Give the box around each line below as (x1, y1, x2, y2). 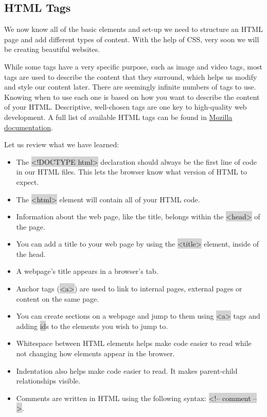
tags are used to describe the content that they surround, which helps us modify (4, 71, 257, 82)
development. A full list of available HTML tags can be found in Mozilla (4, 111, 233, 122)
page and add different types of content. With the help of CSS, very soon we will (4, 33, 259, 44)
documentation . (4, 121, 53, 132)
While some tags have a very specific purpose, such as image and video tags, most (4, 61, 262, 72)
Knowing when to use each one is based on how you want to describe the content (4, 91, 260, 102)
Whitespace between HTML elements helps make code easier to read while (16, 338, 252, 349)
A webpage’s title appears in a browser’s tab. (16, 266, 158, 276)
